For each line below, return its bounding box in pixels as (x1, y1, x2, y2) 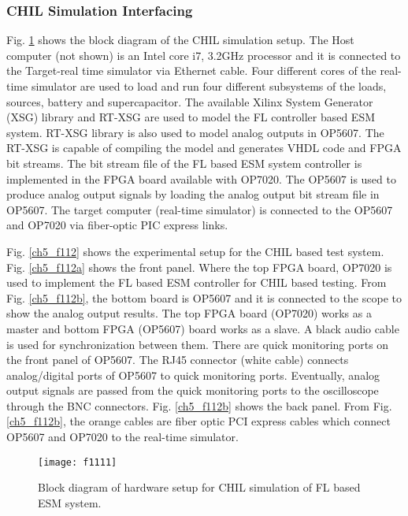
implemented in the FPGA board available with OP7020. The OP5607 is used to (6, 170, 396, 187)
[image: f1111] (38, 456, 117, 468)
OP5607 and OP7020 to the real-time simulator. (6, 429, 239, 445)
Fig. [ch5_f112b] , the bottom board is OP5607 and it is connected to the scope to (6, 289, 402, 306)
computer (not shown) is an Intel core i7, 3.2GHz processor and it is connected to (6, 46, 401, 63)
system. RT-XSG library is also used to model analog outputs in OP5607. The (6, 124, 384, 140)
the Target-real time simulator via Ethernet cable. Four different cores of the (6, 62, 376, 79)
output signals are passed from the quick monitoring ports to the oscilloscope (6, 382, 379, 399)
